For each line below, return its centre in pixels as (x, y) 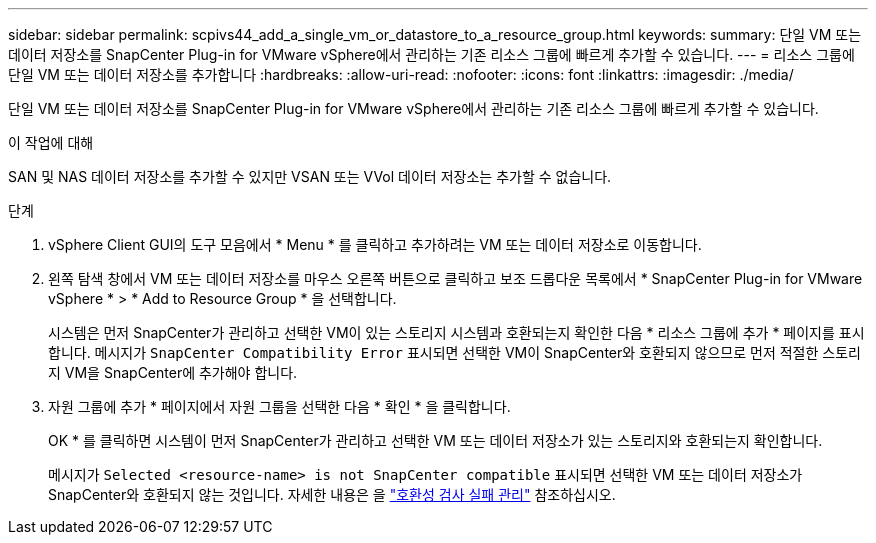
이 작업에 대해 (51, 142)
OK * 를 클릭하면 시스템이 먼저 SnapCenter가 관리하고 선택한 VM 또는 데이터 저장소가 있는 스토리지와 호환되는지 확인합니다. (435, 440)
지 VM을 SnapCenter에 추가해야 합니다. (173, 372)
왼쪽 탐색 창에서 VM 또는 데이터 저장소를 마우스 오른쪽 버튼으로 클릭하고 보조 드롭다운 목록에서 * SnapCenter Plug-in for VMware (455, 278)
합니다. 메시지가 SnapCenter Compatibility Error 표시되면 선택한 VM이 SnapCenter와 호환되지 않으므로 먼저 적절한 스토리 (454, 352)
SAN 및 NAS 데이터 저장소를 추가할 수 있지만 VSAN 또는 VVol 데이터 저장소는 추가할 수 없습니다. (310, 176)
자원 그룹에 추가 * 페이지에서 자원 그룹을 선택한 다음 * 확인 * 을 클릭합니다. (279, 406)
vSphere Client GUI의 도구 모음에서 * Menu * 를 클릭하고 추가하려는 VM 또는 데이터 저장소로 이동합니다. (375, 244)
